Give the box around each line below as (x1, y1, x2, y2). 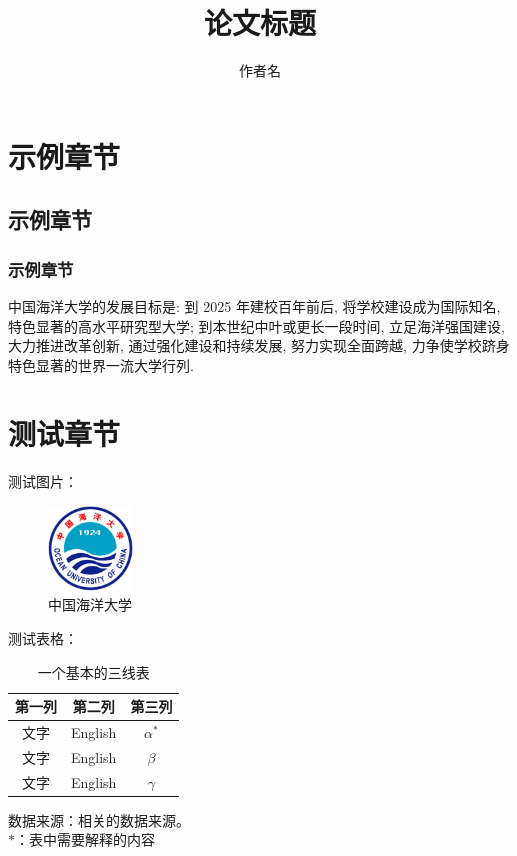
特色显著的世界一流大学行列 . (8, 354, 194, 375)
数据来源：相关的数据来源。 (8, 809, 190, 830)
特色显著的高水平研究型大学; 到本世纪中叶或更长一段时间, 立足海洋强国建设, (8, 315, 505, 336)
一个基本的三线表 (37, 661, 150, 682)
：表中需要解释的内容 (15, 829, 155, 850)
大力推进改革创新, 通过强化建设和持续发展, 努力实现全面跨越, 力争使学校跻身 (8, 335, 510, 356)
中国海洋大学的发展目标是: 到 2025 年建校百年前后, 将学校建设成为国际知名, (8, 295, 501, 316)
